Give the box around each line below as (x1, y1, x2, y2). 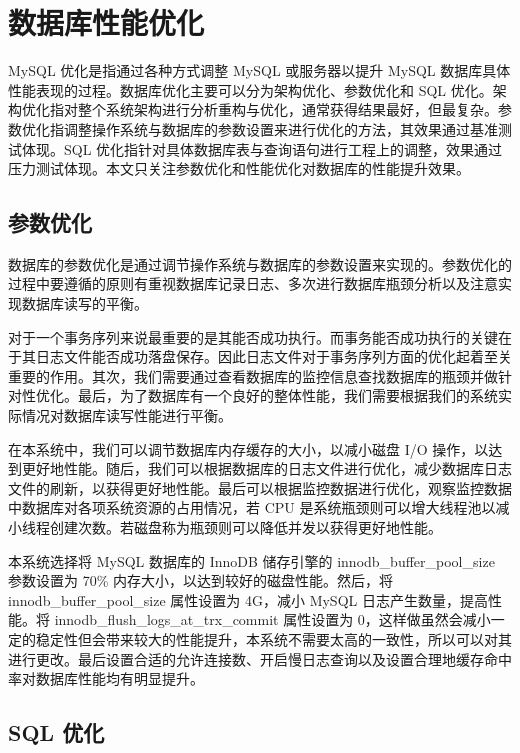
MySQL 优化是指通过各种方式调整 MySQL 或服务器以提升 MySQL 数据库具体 (8, 60, 511, 81)
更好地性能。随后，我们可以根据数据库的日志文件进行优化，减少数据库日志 (21, 458, 512, 479)
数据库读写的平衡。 (21, 293, 148, 314)
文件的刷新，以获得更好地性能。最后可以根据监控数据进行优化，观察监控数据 (8, 477, 512, 498)
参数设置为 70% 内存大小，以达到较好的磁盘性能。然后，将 (8, 570, 393, 591)
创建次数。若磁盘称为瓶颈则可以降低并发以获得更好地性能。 (49, 517, 442, 538)
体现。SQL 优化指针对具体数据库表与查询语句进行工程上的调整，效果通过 (21, 138, 503, 159)
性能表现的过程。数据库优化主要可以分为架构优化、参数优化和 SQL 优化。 (8, 79, 493, 100)
